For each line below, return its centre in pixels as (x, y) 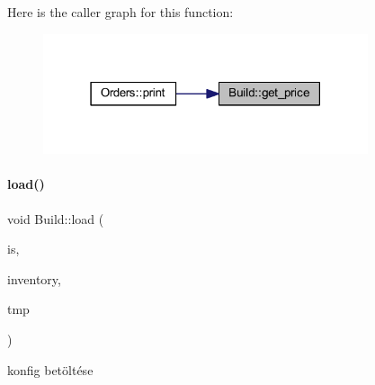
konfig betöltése (50, 369)
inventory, (34, 278)
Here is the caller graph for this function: (121, 12)
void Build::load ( (56, 218)
